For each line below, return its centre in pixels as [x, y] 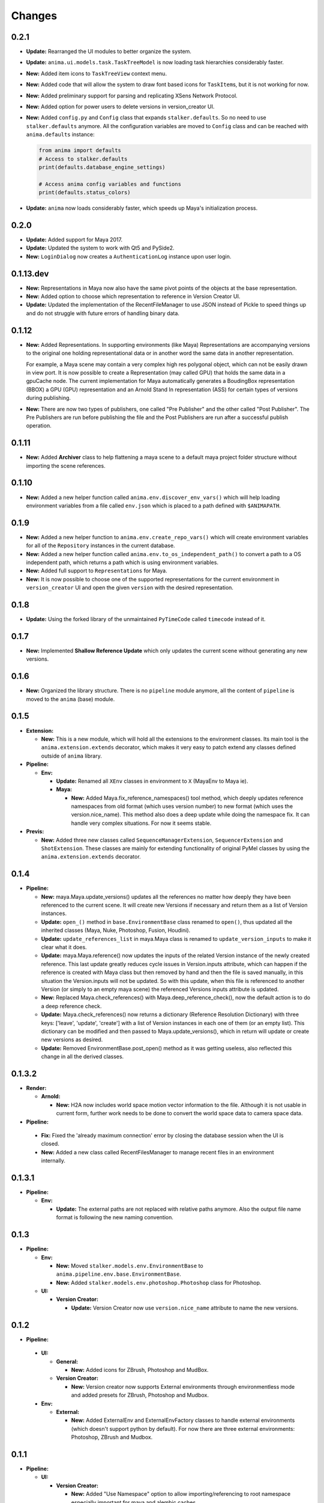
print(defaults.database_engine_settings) [102, 167]
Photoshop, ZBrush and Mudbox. [112, 1437]
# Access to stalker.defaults [83, 159]
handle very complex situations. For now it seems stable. [141, 823]
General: [67, 1361]
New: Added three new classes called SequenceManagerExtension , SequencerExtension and [162, 840]
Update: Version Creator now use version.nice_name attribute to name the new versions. [184, 1308]
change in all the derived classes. [82, 1057]
